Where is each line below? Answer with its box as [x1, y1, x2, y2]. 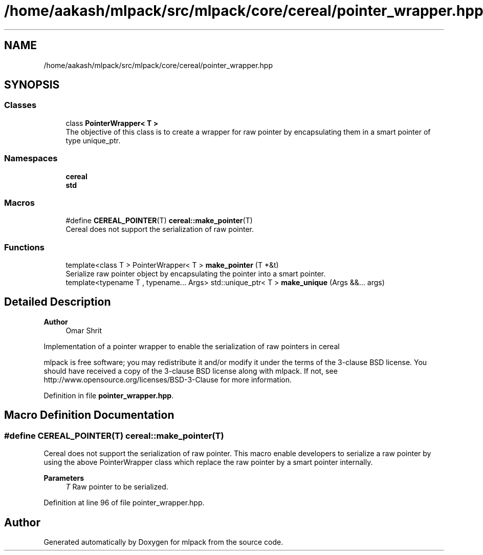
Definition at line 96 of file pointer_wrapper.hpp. [43, 498, 205, 507]
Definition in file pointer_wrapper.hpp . [43, 391, 174, 400]
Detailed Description [4, 295, 111, 309]
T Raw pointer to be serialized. [65, 482, 168, 492]
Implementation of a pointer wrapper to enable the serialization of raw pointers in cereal [43, 341, 340, 351]
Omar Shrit [65, 326, 102, 335]
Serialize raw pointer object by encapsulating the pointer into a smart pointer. [65, 269, 326, 279]
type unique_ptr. [65, 136, 121, 145]
